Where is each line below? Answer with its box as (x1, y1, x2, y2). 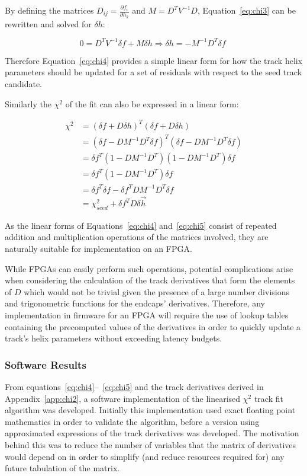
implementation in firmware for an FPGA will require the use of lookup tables (5, 309, 289, 321)
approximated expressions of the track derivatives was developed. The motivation (5, 427, 299, 439)
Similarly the (5, 97, 52, 110)
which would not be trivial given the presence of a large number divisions (24, 285, 289, 298)
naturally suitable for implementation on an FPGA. (5, 242, 192, 255)
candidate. (5, 78, 43, 90)
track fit (254, 392, 283, 404)
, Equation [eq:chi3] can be (197, 4, 296, 16)
